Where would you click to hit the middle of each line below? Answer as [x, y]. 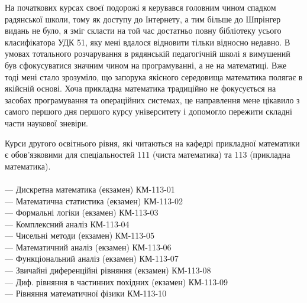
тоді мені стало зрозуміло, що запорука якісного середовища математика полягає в [154, 76]
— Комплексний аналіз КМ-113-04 [67, 224]
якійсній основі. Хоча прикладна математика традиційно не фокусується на [140, 88]
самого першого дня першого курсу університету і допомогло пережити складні [148, 111]
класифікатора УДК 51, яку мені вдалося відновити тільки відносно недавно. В [148, 42]
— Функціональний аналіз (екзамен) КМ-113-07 [92, 258]
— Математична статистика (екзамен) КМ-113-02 [94, 201]
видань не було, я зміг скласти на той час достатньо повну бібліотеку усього [143, 30]
